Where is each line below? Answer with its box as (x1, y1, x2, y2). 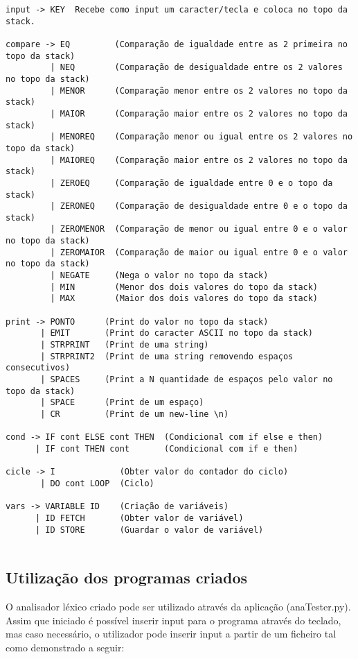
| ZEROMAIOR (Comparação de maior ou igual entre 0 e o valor (50, 247, 348, 257)
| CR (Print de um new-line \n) (40, 409, 229, 419)
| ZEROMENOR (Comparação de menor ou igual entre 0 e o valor (50, 224, 348, 234)
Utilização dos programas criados (6, 567, 247, 588)
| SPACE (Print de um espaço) (40, 397, 204, 408)
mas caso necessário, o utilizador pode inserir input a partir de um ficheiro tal (6, 626, 337, 641)
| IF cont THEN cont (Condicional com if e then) (35, 443, 298, 454)
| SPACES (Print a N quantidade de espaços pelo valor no (40, 375, 333, 384)
